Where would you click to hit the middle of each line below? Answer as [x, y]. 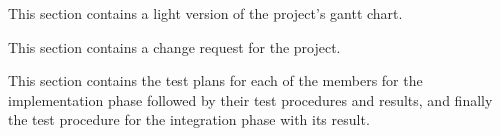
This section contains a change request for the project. [174, 46]
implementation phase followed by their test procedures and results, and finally [250, 99]
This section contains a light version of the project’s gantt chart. [205, 13]
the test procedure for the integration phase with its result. [189, 119]
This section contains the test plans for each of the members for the [215, 80]
